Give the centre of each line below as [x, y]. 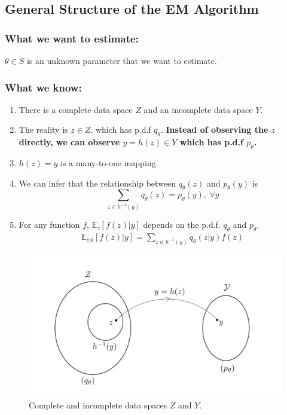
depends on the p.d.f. [182, 225]
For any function [49, 225]
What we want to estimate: [72, 38]
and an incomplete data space [198, 109]
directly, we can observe [69, 142]
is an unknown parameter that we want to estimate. [122, 60]
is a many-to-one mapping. [109, 163]
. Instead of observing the [214, 129]
